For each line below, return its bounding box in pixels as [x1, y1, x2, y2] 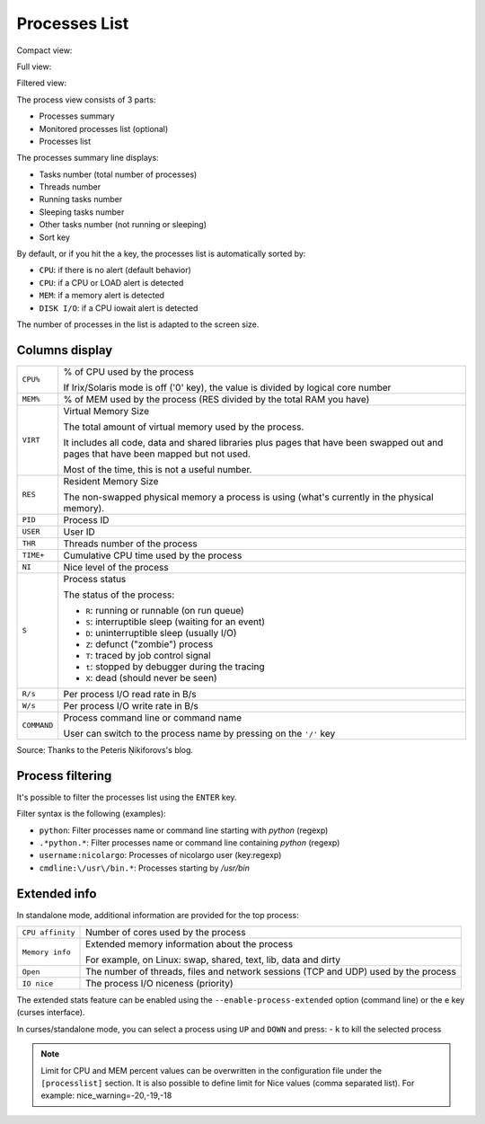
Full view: [16, 61, 52, 72]
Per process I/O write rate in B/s [63, 699, 199, 712]
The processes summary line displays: [16, 153, 159, 164]
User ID [63, 526, 96, 538]
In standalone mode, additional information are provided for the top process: [16, 909, 300, 920]
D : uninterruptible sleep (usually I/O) [85, 626, 237, 639]
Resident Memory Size [63, 474, 159, 487]
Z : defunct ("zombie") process [85, 638, 214, 651]
